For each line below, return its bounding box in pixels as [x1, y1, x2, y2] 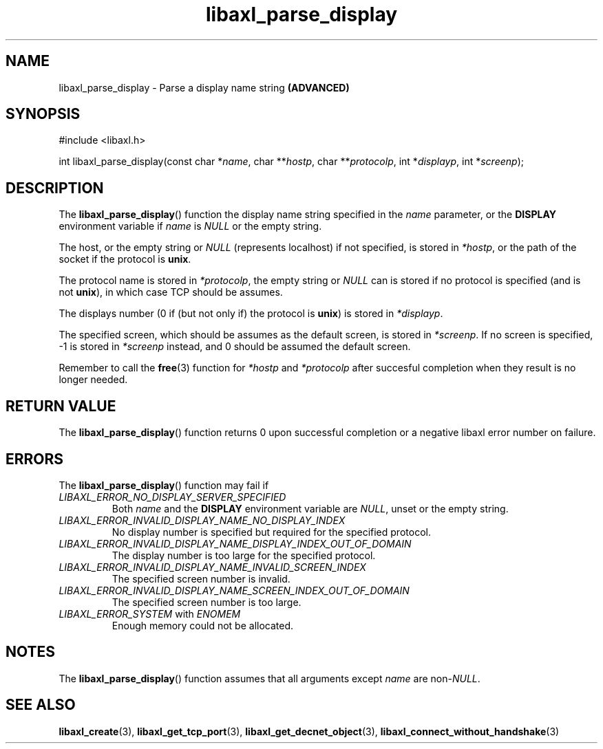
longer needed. [59, 373, 128, 386]
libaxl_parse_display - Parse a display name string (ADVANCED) [59, 81, 350, 94]
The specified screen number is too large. [112, 596, 301, 608]
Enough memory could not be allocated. [112, 619, 294, 631]
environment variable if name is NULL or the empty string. [59, 220, 322, 232]
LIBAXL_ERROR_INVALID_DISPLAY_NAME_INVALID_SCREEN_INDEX [59, 561, 366, 573]
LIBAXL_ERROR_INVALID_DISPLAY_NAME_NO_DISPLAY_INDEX [59, 514, 346, 526]
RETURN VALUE [6, 397, 116, 415]
